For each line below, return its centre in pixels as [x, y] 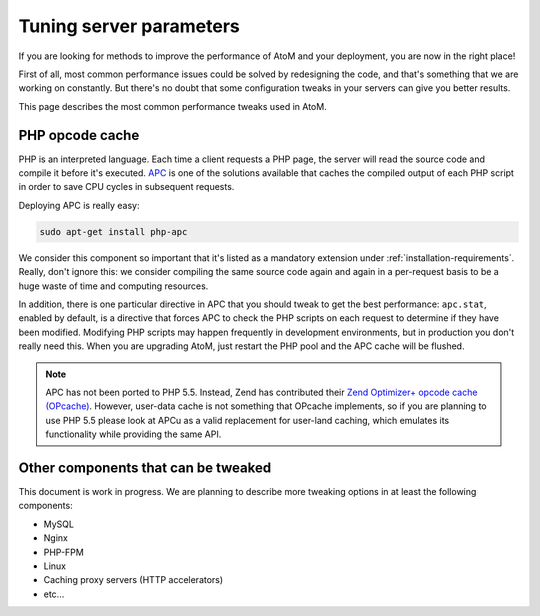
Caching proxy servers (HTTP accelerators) [133, 580]
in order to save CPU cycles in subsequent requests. [126, 187]
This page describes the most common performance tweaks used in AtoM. [172, 106]
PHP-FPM [63, 552]
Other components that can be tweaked [145, 467]
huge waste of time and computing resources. [113, 286]
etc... [54, 594]
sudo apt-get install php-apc [113, 231]
